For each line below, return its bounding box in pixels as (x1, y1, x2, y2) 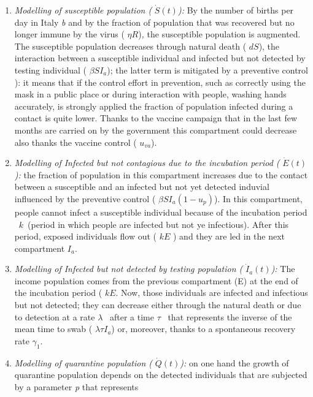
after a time (109, 310, 154, 323)
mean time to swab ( (14, 322, 93, 335)
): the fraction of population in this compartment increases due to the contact (14, 168, 308, 181)
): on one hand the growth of (180, 356, 289, 369)
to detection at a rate (14, 310, 95, 323)
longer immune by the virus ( (14, 28, 125, 40)
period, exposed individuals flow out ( (14, 230, 157, 243)
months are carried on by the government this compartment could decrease (14, 123, 297, 136)
